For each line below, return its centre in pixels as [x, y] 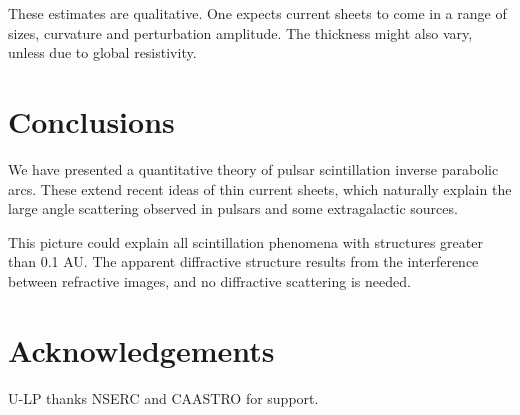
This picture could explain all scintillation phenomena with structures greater [245, 241]
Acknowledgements [141, 349]
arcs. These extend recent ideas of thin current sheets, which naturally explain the [260, 188]
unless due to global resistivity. [102, 52]
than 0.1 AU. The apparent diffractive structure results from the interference [243, 261]
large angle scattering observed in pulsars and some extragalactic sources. [233, 208]
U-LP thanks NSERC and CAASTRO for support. [163, 397]
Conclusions [91, 120]
